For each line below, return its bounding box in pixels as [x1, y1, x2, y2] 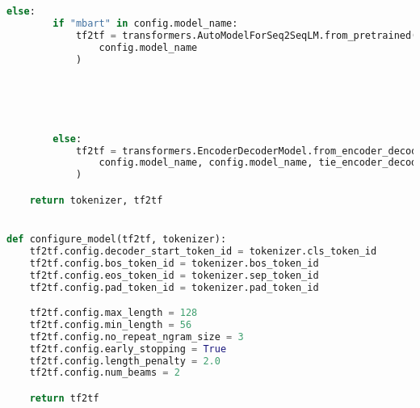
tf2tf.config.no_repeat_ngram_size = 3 [29, 330, 244, 343]
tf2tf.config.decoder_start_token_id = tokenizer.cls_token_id [29, 245, 377, 257]
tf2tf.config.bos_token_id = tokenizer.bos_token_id [29, 257, 319, 269]
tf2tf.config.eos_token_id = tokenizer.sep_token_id [29, 269, 319, 281]
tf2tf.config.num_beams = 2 [29, 367, 180, 379]
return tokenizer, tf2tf [29, 194, 163, 206]
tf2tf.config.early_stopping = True [29, 343, 227, 355]
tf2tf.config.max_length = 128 [29, 307, 198, 319]
